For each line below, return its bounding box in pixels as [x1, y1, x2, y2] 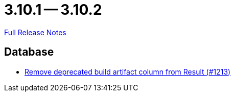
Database [4, 45, 54, 59]
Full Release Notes [4, 28, 66, 37]
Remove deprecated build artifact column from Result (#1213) [25, 67, 231, 76]
